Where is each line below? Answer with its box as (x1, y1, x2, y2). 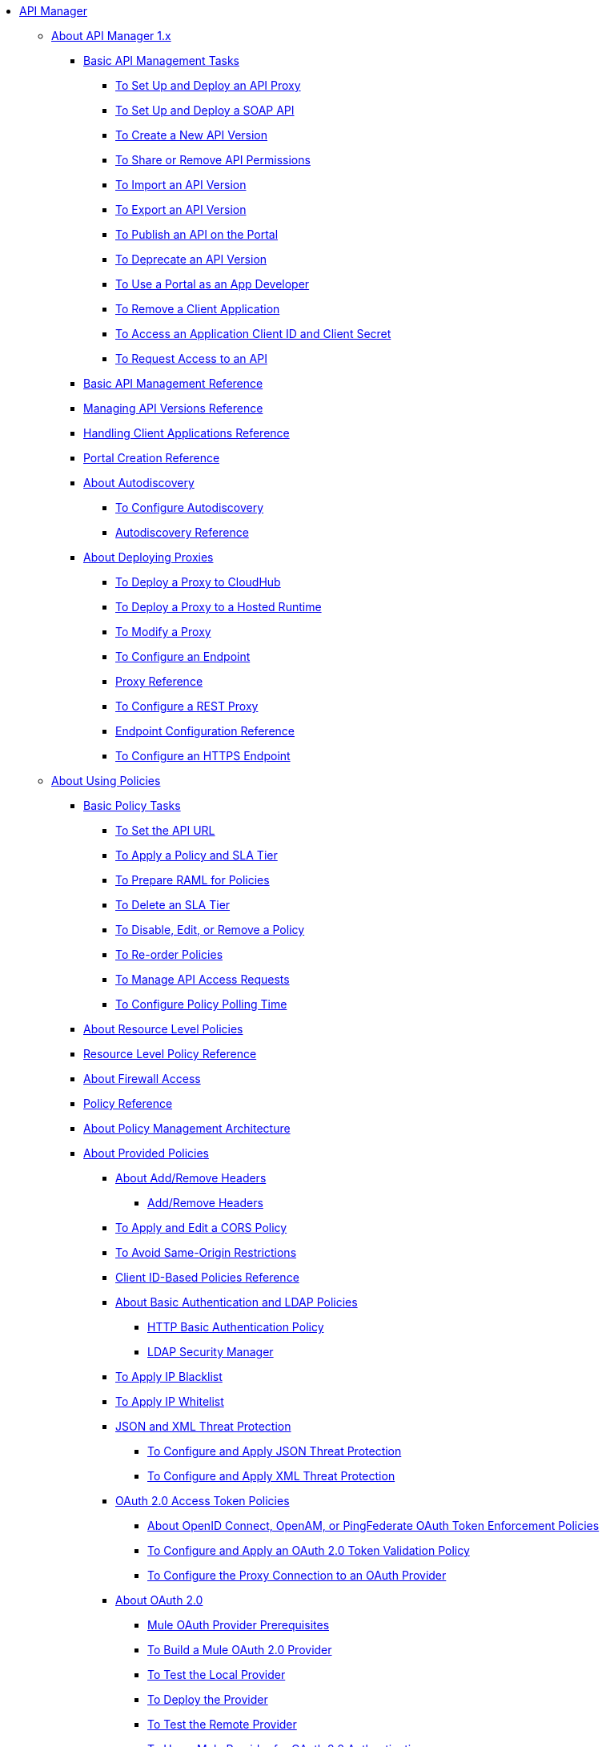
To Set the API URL (115, 823, 215, 837)
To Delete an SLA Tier (115, 898, 231, 912)
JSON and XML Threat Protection (115, 1419, 291, 1433)
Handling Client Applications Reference (83, 426, 290, 440)
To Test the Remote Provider (147, 1717, 297, 1731)
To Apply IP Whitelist (115, 1395, 224, 1408)
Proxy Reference (115, 674, 203, 688)
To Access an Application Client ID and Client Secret (115, 327, 391, 340)
